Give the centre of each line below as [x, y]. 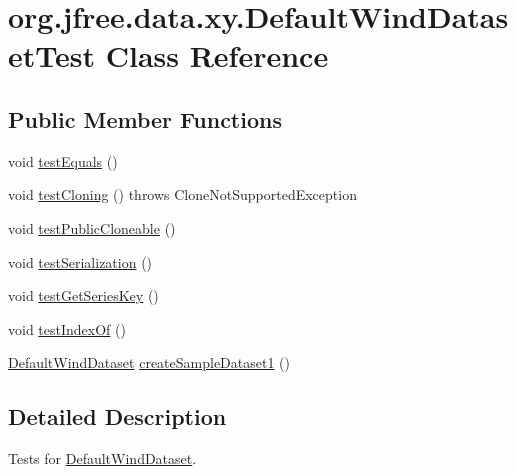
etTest [51, 55]
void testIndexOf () [67, 328]
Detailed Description [117, 416]
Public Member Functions [145, 118]
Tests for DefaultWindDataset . [102, 458]
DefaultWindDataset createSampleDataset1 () [149, 362]
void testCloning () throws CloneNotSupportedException [182, 194]
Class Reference [217, 55]
